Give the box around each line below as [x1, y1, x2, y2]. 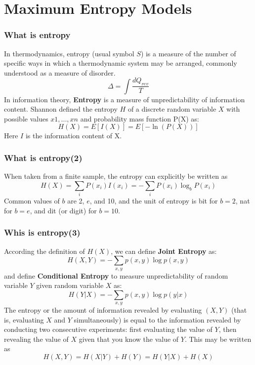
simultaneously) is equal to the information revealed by [74, 314, 241, 324]
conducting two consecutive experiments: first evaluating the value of [4, 324, 212, 334]
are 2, [67, 196, 85, 206]
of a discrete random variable [127, 104, 216, 114]
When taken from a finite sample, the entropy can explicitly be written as [4, 171, 228, 181]
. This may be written [184, 333, 252, 344]
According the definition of [4, 245, 85, 256]
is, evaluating [4, 314, 44, 324]
